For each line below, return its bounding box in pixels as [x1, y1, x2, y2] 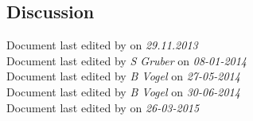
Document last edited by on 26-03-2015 [6, 99, 200, 115]
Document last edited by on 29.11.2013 [6, 37, 198, 53]
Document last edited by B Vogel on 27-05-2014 [6, 68, 240, 84]
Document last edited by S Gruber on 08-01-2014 [6, 52, 247, 68]
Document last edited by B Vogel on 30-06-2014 [6, 83, 240, 100]
